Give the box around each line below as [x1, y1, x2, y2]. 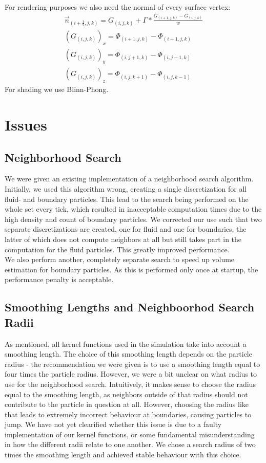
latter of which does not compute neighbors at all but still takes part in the [5, 233, 242, 244]
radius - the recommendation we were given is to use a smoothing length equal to [5, 358, 260, 369]
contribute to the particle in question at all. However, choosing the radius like [5, 399, 249, 410]
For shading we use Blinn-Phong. [5, 84, 109, 95]
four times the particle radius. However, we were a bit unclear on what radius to [5, 368, 257, 379]
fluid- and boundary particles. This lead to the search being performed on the [5, 193, 249, 204]
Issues [5, 114, 47, 135]
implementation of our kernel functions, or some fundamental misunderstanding [5, 429, 255, 439]
